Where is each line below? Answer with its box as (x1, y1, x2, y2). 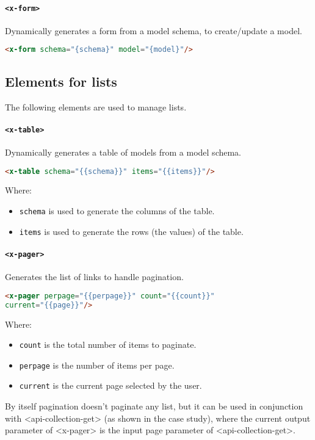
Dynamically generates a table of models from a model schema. (5, 145, 242, 158)
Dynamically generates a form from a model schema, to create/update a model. (5, 24, 302, 37)
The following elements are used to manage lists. (5, 100, 187, 113)
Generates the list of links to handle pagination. (5, 270, 184, 283)
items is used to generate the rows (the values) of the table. (19, 225, 244, 237)
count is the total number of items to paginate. (19, 338, 197, 351)
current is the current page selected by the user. (19, 379, 202, 392)
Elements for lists (5, 71, 117, 90)
